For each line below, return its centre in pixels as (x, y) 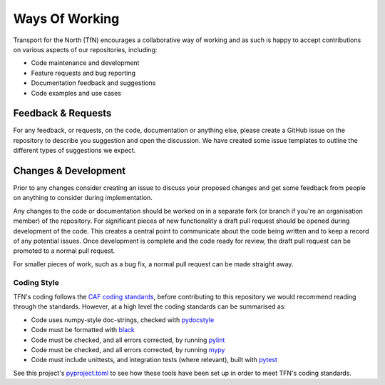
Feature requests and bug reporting (83, 73)
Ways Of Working (66, 19)
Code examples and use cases (76, 93)
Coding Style (36, 282)
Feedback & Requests (62, 113)
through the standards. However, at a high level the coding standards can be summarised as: (150, 306)
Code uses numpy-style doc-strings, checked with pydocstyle (123, 320)
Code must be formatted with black (83, 330)
